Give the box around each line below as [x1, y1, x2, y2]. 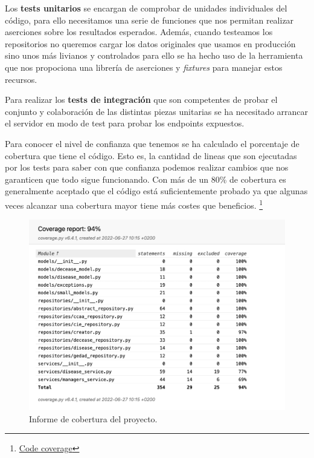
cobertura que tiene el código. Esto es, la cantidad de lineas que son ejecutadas [5, 149, 297, 162]
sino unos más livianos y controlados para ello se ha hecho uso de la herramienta [5, 49, 303, 62]
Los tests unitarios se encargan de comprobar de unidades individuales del [5, 2, 287, 14]
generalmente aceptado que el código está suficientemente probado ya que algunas [5, 185, 308, 197]
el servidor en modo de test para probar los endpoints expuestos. [5, 117, 245, 129]
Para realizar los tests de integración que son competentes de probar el [5, 93, 278, 106]
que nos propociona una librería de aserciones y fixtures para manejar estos [5, 61, 283, 73]
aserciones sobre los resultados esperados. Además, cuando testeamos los [5, 25, 273, 38]
